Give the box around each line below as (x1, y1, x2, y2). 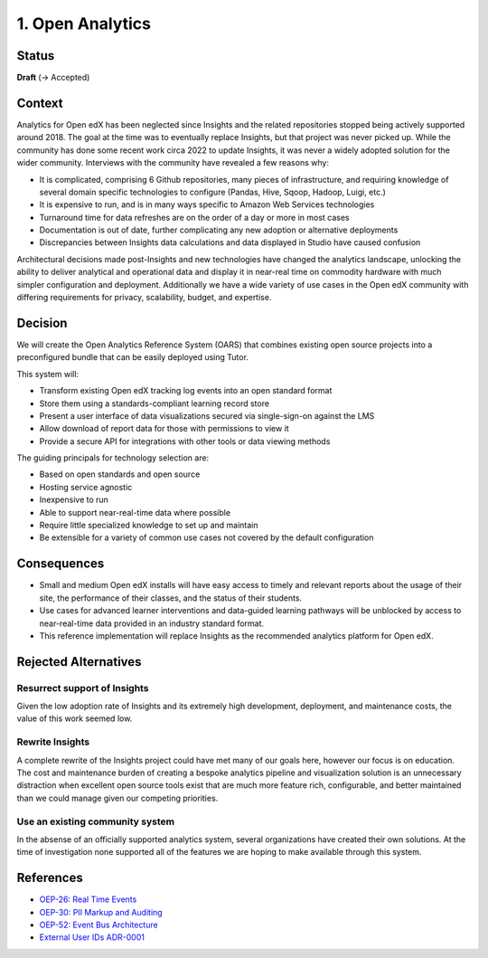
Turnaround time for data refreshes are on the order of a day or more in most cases (39, 212, 350, 223)
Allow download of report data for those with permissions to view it (39, 423, 289, 434)
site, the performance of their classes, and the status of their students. (39, 593, 303, 603)
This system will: (16, 368, 80, 379)
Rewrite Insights (16, 735, 90, 748)
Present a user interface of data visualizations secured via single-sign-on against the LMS (39, 410, 375, 421)
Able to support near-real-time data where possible (39, 507, 230, 517)
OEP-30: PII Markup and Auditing (39, 906, 163, 917)
